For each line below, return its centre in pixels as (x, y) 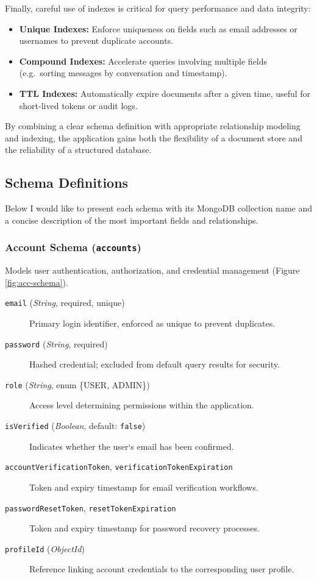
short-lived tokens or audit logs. (78, 105)
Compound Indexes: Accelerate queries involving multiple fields (143, 61)
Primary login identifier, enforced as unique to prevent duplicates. (152, 323)
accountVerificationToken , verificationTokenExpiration (119, 467)
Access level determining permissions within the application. (142, 405)
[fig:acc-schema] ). (37, 282)
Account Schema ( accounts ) (73, 247)
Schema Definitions (67, 183)
